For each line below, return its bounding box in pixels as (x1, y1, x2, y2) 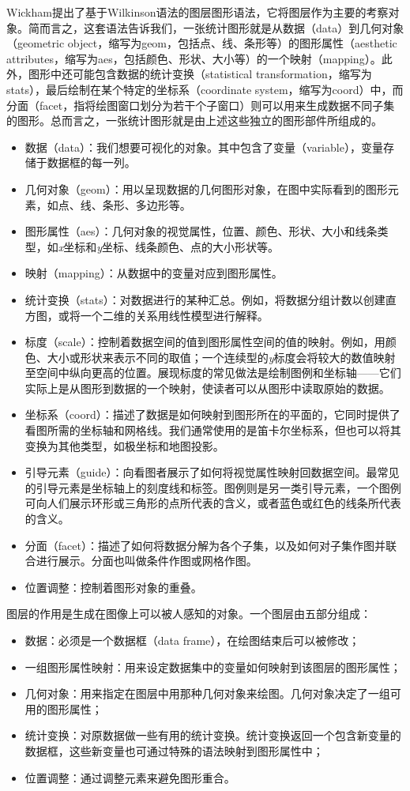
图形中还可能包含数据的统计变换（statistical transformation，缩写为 (28, 66, 372, 82)
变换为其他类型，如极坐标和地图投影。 (24, 437, 224, 454)
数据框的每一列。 (47, 154, 136, 171)
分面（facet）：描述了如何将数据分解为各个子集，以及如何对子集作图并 (24, 537, 386, 553)
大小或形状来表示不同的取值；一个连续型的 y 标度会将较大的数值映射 (47, 348, 396, 365)
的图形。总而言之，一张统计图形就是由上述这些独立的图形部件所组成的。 (6, 112, 382, 129)
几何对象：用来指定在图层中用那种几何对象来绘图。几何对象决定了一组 (24, 685, 390, 702)
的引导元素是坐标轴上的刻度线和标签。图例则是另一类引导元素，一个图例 (24, 479, 401, 495)
